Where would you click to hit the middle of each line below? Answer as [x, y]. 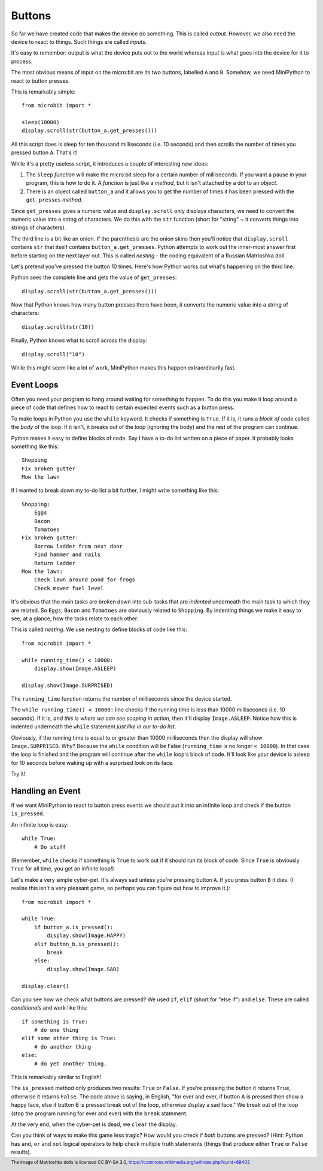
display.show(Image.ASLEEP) [75, 668]
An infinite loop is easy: [40, 824]
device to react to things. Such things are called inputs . [79, 41]
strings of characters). [39, 227]
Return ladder [55, 563]
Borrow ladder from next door [78, 546]
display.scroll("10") [53, 354]
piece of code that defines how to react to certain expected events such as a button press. [123, 407]
